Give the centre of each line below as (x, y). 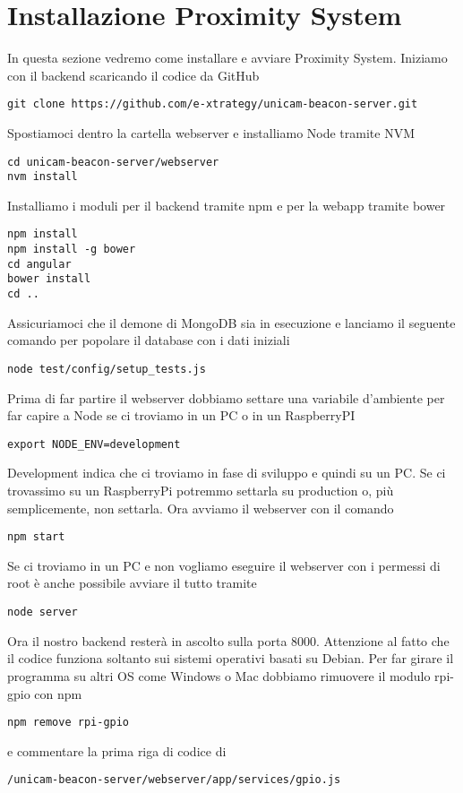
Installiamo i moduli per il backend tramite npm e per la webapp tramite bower (227, 205)
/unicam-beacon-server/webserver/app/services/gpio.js (174, 780)
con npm (58, 693)
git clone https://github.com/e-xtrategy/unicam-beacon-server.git (213, 104)
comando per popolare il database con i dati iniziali (149, 340)
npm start (36, 537)
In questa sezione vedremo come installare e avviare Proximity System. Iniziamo (227, 58)
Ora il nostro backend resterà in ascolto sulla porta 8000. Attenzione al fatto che (228, 640)
